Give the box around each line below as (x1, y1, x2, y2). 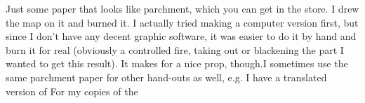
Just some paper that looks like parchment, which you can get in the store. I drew (6, 1, 359, 15)
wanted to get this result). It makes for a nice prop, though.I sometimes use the (6, 56, 348, 71)
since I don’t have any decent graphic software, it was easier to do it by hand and (6, 29, 357, 43)
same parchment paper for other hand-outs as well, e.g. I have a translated (6, 69, 327, 84)
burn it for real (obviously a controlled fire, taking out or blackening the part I (6, 42, 344, 57)
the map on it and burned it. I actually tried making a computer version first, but (6, 15, 359, 29)
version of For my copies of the (6, 83, 138, 98)
